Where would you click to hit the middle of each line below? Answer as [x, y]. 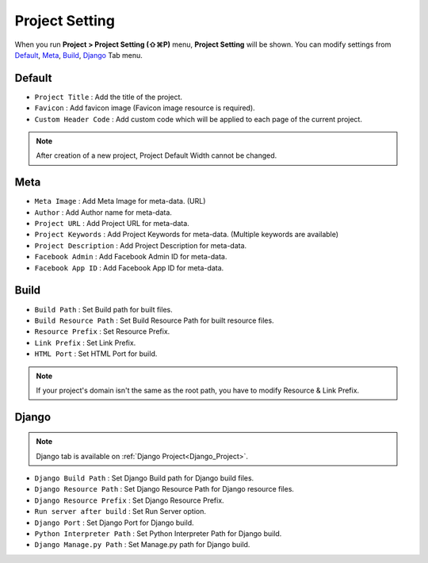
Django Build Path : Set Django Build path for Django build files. [144, 478]
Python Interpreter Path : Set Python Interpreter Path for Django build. [158, 534]
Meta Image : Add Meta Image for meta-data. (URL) [120, 201]
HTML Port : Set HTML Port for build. [96, 354]
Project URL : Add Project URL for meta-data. [112, 224]
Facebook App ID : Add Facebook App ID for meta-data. [129, 268]
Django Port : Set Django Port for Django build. [114, 523]
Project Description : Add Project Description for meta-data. [141, 245]
